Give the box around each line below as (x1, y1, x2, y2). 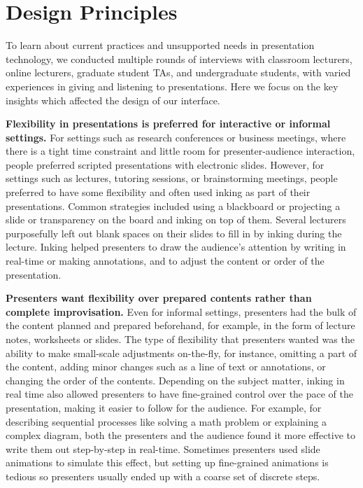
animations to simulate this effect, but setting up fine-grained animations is (6, 455, 329, 470)
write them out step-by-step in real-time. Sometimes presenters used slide (6, 441, 320, 456)
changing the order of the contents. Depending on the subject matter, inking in (6, 372, 345, 387)
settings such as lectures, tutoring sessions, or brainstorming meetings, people (6, 171, 338, 186)
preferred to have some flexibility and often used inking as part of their (6, 185, 311, 200)
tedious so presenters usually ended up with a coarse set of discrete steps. (6, 468, 320, 483)
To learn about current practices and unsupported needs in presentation (6, 38, 315, 53)
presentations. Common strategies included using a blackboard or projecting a (6, 198, 341, 213)
